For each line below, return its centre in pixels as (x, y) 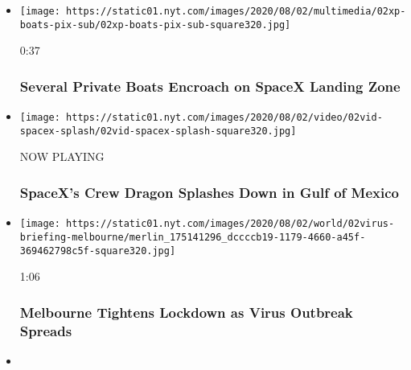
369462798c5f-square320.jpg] (98, 251)
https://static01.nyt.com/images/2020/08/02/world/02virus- (230, 224)
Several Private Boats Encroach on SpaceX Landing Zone (210, 86)
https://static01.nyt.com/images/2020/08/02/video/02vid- (224, 118)
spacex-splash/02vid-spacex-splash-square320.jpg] (158, 131)
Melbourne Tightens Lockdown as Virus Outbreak (186, 312)
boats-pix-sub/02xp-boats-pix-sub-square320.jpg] (155, 25)
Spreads (46, 330)
